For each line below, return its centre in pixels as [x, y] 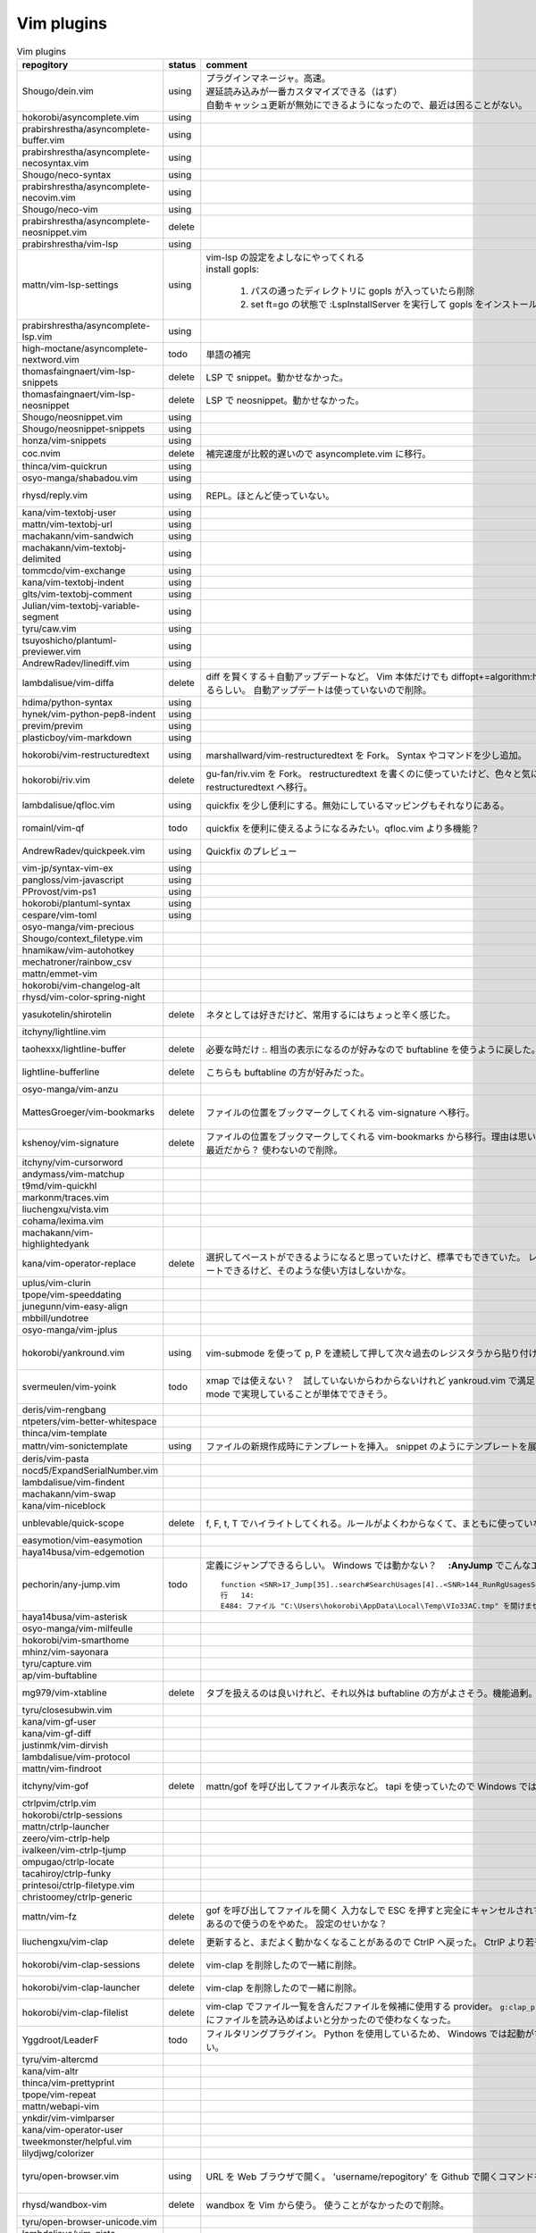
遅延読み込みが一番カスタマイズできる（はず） [304, 91]
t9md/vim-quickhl [59, 1185]
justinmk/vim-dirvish [65, 1744]
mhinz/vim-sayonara [65, 1652]
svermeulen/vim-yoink [69, 1386]
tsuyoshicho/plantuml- [69, 640]
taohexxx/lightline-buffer [74, 1049]
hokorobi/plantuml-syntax [76, 903]
